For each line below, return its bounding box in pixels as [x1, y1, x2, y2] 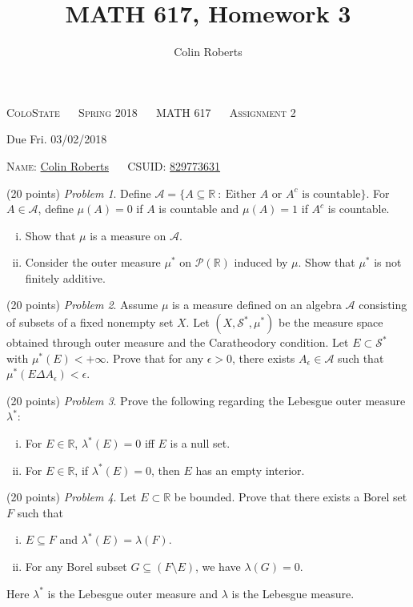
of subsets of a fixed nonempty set [6, 314, 174, 331]
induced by [234, 254, 288, 271]
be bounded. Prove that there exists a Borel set [174, 488, 407, 505]
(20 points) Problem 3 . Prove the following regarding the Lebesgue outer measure [6, 392, 406, 408]
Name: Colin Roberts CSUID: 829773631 [6, 157, 221, 174]
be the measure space [279, 314, 383, 331]
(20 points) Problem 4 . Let [6, 488, 137, 505]
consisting [359, 296, 407, 313]
